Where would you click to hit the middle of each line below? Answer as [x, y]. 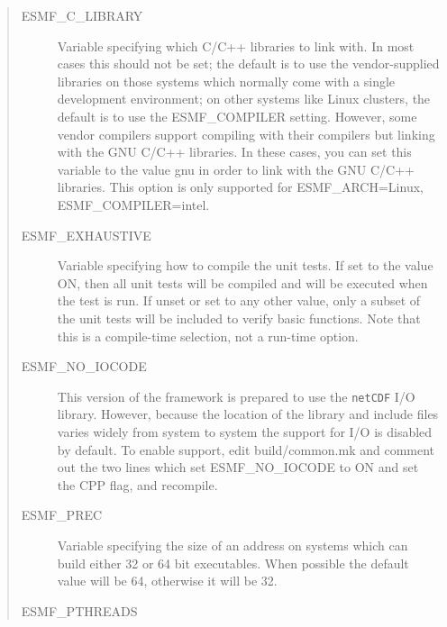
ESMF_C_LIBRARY [82, 15]
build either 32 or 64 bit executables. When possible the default [233, 563]
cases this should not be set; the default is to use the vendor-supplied [248, 64]
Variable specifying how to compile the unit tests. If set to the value [245, 265]
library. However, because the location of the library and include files [248, 414]
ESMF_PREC [62, 515]
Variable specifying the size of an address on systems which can [233, 545]
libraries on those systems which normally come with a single [226, 81]
